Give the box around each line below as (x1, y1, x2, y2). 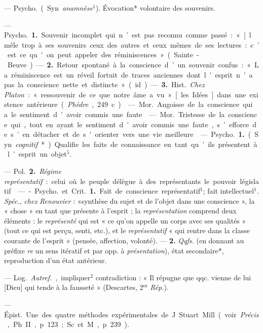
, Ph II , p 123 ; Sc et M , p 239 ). (7, 319, 129, 329)
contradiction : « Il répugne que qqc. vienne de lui (95, 272, 251, 282)
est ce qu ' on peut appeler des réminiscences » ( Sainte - (7, 49, 199, 60)
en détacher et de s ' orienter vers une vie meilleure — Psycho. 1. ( (22, 129, 251, 139)
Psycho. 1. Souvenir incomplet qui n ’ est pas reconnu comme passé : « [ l (4, 29, 251, 40)
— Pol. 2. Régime (4, 165, 61, 176)
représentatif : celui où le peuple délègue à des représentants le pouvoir (4, 175, 237, 186)
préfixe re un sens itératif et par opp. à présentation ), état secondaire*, (4, 245, 224, 255)
